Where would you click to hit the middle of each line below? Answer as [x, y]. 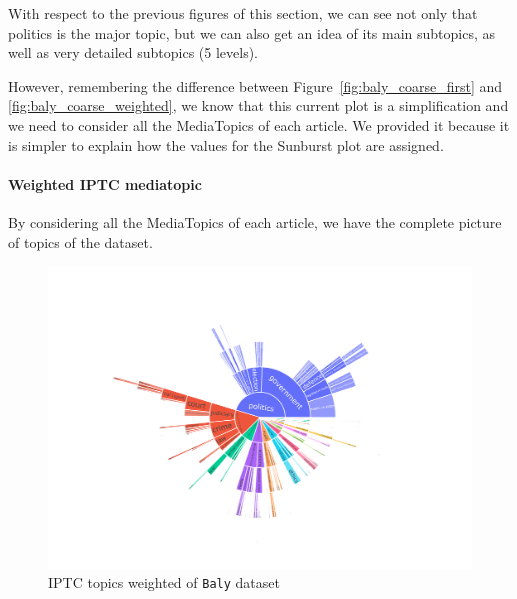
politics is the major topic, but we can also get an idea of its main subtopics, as [252, 32]
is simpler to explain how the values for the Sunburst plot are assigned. [226, 144]
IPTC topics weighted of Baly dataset [164, 582]
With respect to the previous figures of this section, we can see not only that [243, 13]
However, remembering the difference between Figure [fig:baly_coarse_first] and [255, 85]
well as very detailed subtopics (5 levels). [133, 52]
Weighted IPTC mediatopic [105, 183]
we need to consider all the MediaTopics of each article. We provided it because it [259, 124]
